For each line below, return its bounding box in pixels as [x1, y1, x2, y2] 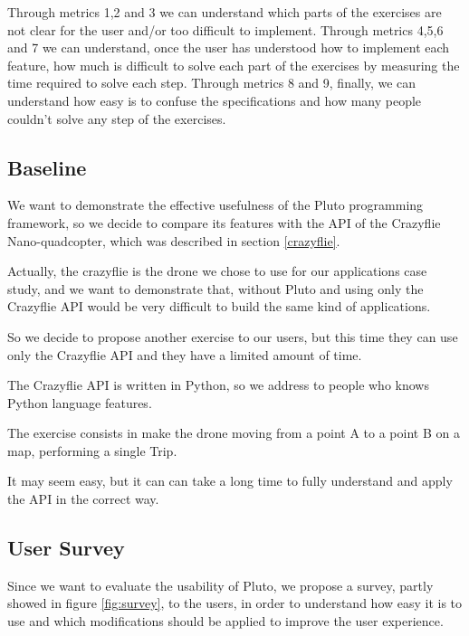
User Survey [7, 534, 125, 562]
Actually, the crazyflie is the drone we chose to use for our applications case [7, 261, 427, 280]
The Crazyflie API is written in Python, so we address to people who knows [7, 375, 429, 394]
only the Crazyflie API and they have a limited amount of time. [7, 345, 362, 364]
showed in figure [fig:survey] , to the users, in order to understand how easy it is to [7, 593, 463, 612]
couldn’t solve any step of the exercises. [7, 109, 226, 128]
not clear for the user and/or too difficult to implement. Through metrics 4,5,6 [7, 20, 444, 39]
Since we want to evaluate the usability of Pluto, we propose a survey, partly [7, 575, 434, 594]
